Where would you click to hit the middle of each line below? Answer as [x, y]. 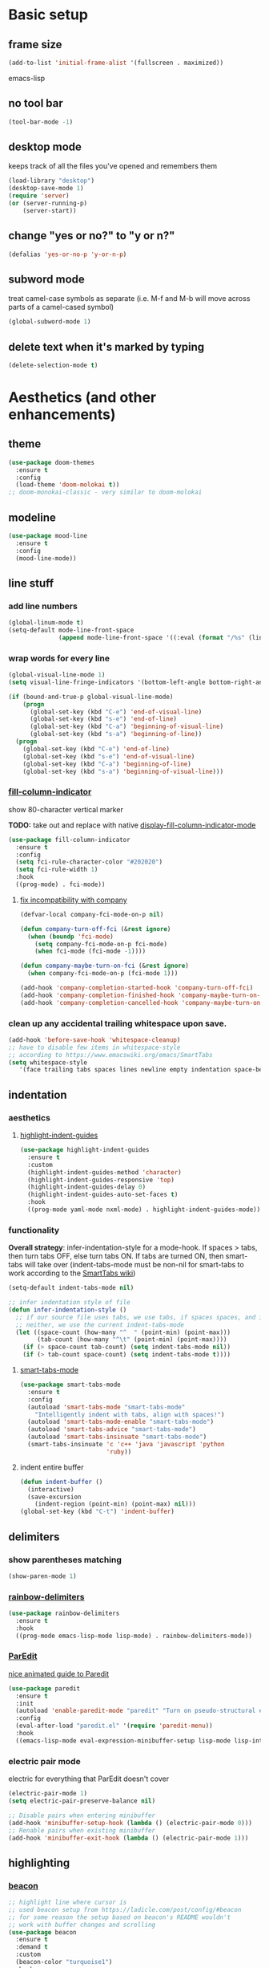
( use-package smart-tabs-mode [70, 1385]
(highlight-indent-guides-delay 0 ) [87, 1187]
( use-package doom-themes [51, 462]
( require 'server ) [39, 196]
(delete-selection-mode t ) [53, 365]
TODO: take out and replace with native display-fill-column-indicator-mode [132, 825]
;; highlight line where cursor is [68, 1903]
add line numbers [43, 606]
